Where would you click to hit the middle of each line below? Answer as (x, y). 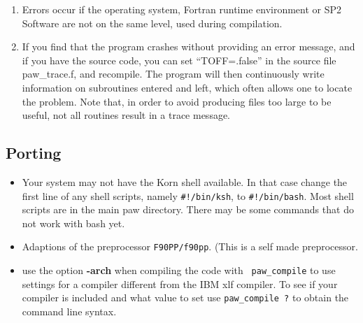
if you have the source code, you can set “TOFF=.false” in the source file (179, 60)
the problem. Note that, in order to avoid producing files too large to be (177, 101)
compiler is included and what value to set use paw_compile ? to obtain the (185, 297)
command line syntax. (69, 311)
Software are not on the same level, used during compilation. (152, 23)
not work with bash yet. (73, 223)
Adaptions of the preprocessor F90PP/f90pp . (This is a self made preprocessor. (190, 246)
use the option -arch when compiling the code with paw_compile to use (179, 270)
